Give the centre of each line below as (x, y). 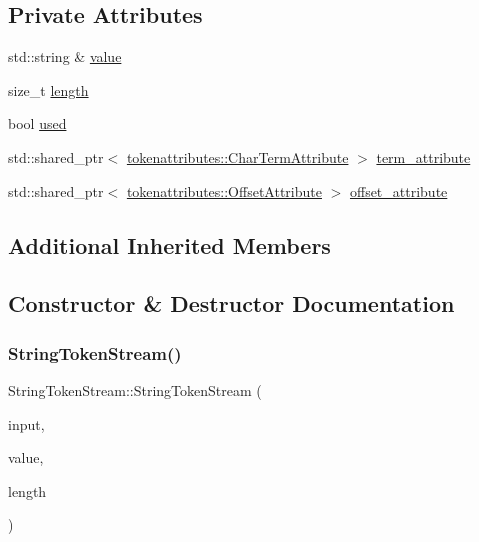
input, (26, 423)
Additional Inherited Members (169, 244)
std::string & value (65, 56)
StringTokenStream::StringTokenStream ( (135, 389)
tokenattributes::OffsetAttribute (224, 190)
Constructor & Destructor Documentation (231, 303)
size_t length (48, 89)
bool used (37, 123)
